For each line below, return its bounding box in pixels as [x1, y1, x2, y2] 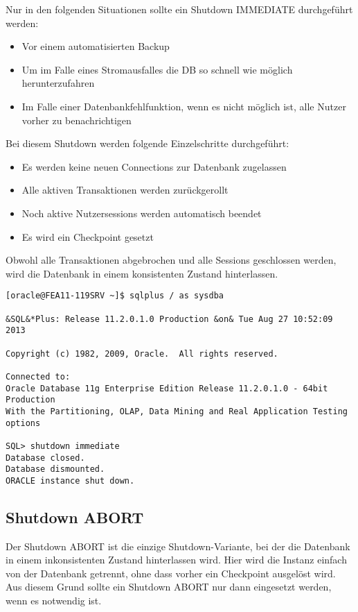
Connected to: [6, 371, 71, 382]
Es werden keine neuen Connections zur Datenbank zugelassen [21, 159, 287, 173]
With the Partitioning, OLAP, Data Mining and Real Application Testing [6, 406, 348, 416]
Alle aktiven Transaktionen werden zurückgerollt [21, 182, 229, 197]
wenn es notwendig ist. [6, 593, 102, 608]
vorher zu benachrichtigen [21, 112, 132, 127]
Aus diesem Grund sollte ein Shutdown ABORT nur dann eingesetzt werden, [6, 579, 332, 594]
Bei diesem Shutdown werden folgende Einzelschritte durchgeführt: [6, 136, 289, 151]
